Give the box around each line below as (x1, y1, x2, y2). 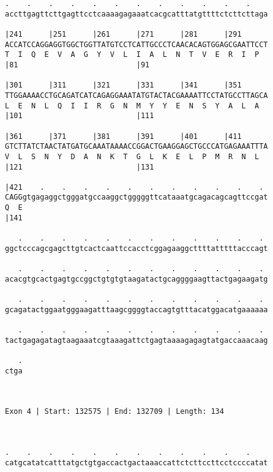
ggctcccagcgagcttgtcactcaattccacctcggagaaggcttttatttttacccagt (5, 244, 268, 253)
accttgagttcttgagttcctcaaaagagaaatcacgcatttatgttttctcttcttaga (5, 9, 268, 18)
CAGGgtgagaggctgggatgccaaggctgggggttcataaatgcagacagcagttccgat (5, 193, 268, 202)
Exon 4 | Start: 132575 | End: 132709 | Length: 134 (5, 407, 224, 416)
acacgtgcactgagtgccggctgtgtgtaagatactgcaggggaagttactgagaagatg (5, 274, 268, 283)
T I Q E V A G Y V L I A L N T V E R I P (5, 50, 260, 59)
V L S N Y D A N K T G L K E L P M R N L (5, 152, 260, 161)
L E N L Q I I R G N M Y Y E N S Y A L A (5, 101, 260, 110)
